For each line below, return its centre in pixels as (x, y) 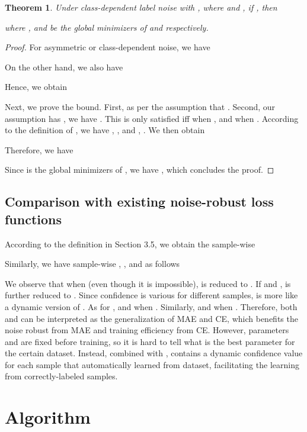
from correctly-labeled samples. (61, 376)
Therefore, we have (39, 149)
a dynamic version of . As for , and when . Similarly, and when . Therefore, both (151, 306)
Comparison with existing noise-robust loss (139, 202)
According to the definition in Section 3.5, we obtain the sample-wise (130, 244)
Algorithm (48, 417)
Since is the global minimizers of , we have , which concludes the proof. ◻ (140, 170)
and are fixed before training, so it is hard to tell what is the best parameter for (150, 341)
